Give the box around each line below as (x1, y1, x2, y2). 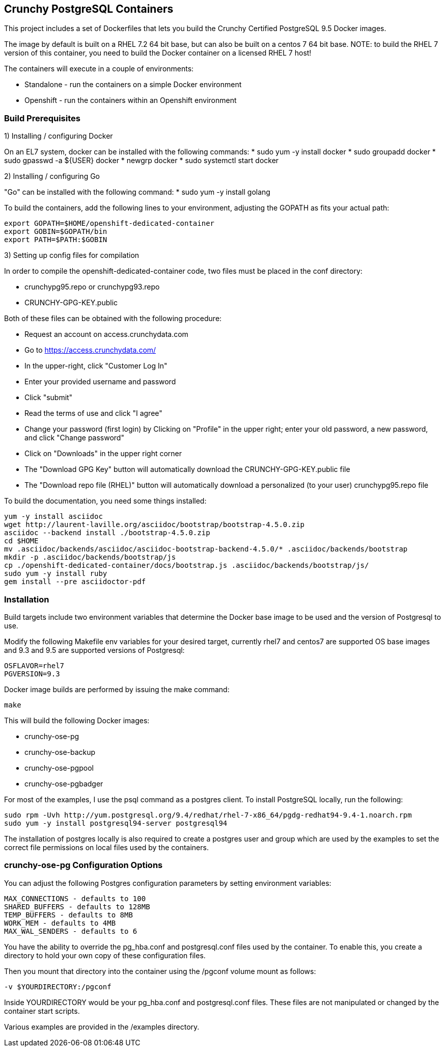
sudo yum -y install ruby (4, 569, 107, 578)
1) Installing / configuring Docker (4, 132, 113, 141)
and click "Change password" (24, 433, 124, 442)
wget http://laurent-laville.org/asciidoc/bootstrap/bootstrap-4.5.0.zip (4, 520, 305, 529)
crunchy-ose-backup (24, 747, 96, 756)
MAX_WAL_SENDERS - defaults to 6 (4, 927, 137, 935)
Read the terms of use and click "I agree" (24, 409, 162, 418)
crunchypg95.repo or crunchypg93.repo (24, 282, 160, 292)
